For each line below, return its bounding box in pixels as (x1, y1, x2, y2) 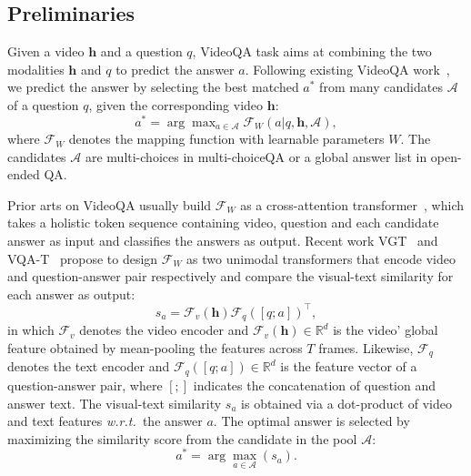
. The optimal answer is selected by (213, 411, 410, 430)
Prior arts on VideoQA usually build (7, 195, 212, 214)
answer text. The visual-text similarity (7, 393, 222, 412)
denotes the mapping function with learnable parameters (68, 129, 385, 148)
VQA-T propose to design (7, 248, 158, 268)
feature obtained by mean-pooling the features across (7, 339, 303, 357)
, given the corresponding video (88, 95, 264, 114)
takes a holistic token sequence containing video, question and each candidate (7, 213, 439, 232)
